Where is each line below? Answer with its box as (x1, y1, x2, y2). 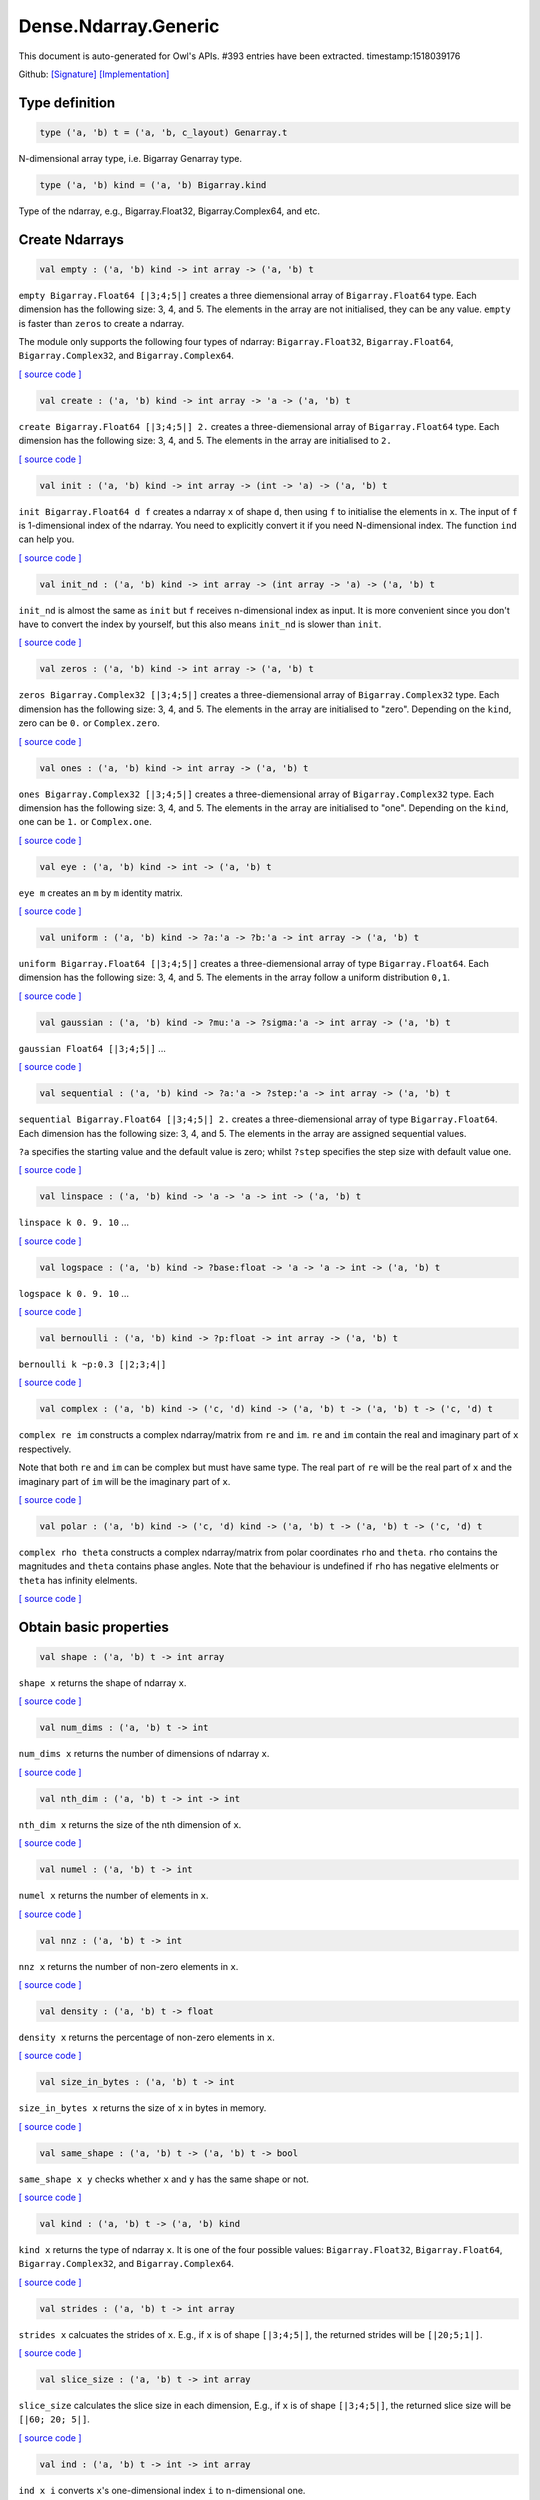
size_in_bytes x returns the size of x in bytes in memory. (18, 2102, 267, 2114)
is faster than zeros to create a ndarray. (18, 317, 185, 329)
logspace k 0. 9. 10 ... (18, 1287, 130, 1299)
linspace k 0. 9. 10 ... (18, 1216, 130, 1229)
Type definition (18, 94, 116, 111)
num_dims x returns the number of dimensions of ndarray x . (18, 1748, 270, 1760)
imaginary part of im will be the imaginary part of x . (18, 1475, 231, 1487)
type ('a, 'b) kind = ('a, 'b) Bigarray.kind (39, 179, 267, 190)
